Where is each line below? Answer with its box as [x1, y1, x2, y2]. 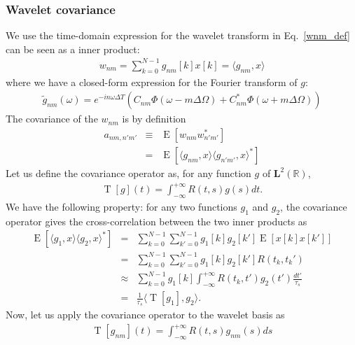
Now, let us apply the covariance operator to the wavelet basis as [6, 307, 285, 322]
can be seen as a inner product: [6, 41, 140, 56]
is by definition [122, 111, 186, 126]
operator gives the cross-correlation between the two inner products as [6, 213, 307, 228]
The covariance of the [6, 111, 98, 126]
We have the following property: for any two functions [6, 199, 237, 213]
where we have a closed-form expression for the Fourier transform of [6, 74, 298, 89]
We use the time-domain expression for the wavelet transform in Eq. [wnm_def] [6, 28, 350, 43]
